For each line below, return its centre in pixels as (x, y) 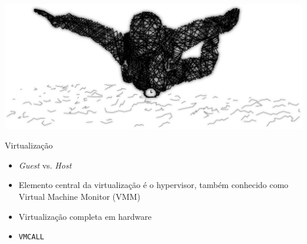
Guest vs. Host (45, 165)
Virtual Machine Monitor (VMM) (79, 197)
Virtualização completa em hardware (85, 216)
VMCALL (31, 237)
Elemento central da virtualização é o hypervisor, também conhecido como (153, 185)
